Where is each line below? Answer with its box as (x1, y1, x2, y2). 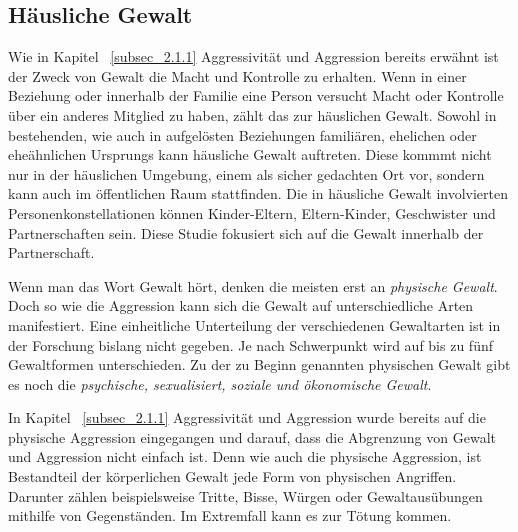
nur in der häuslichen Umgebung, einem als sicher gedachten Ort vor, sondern (8, 163, 485, 184)
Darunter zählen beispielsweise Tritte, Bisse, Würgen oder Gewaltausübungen (8, 485, 483, 506)
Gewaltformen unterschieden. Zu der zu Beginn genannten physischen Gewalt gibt (8, 354, 511, 375)
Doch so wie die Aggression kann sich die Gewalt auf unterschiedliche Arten (8, 295, 474, 316)
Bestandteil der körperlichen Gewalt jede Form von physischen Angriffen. (8, 466, 457, 487)
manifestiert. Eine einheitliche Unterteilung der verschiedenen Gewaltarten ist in (8, 314, 501, 335)
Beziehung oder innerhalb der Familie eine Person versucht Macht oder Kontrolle (8, 85, 504, 106)
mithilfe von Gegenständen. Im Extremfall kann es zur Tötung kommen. (8, 505, 452, 526)
